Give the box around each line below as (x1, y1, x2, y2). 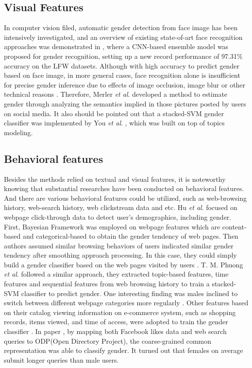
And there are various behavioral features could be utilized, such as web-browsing (4, 193, 247, 203)
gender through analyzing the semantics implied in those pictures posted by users (4, 98, 246, 108)
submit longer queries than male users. (4, 354, 119, 365)
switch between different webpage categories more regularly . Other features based (4, 298, 249, 308)
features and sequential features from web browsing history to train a (4, 279, 210, 289)
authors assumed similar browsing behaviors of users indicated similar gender (4, 240, 234, 250)
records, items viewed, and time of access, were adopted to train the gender (4, 316, 228, 327)
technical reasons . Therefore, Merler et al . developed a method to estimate (4, 89, 228, 99)
